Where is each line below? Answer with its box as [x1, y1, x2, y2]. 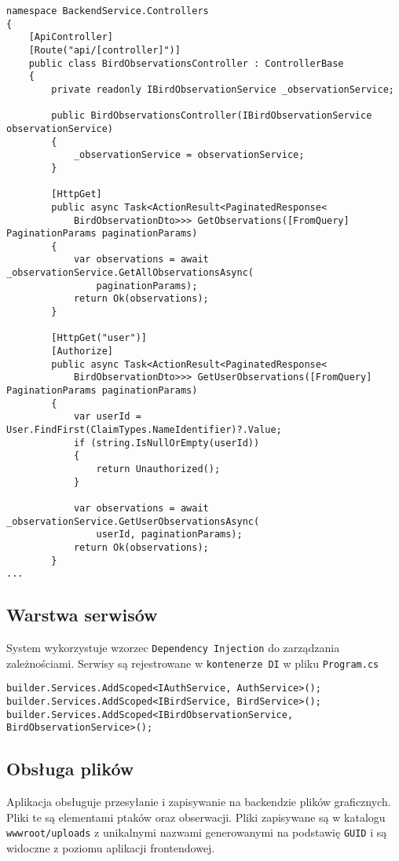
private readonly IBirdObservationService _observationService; [51, 83, 394, 95]
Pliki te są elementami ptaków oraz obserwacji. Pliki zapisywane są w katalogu [6, 808, 386, 825]
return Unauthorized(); [96, 463, 221, 474]
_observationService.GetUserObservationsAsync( [6, 515, 260, 527]
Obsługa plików [6, 757, 134, 781]
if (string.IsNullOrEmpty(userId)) [73, 437, 260, 449]
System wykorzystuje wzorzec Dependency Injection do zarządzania [6, 639, 340, 656]
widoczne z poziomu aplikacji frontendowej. [6, 840, 215, 856]
